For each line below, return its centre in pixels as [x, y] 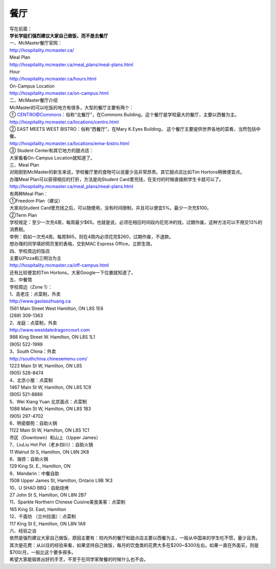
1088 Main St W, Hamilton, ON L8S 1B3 [50, 409]
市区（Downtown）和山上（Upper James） [55, 437]
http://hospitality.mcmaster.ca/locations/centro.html [64, 122]
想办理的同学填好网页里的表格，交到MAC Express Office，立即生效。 [82, 244]
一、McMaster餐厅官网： [36, 43]
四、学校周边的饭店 [30, 251]
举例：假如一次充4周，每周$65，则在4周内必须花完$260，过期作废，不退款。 [91, 236]
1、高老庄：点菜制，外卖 [35, 294]
